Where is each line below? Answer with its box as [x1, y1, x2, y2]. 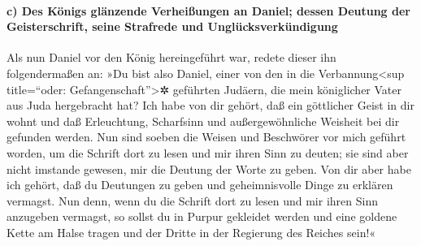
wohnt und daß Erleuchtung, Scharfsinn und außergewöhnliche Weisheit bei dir [7, 112, 400, 129]
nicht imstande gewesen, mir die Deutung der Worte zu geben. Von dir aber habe [7, 160, 411, 177]
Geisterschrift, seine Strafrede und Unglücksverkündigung [7, 18, 338, 35]
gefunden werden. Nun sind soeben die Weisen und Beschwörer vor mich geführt [7, 128, 406, 145]
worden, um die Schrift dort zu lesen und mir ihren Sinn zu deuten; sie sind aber [7, 144, 409, 161]
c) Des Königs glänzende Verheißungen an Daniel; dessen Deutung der [7, 2, 410, 19]
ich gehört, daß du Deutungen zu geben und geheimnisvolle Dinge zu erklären [7, 176, 393, 193]
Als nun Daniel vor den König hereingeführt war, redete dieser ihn [7, 49, 336, 66]
